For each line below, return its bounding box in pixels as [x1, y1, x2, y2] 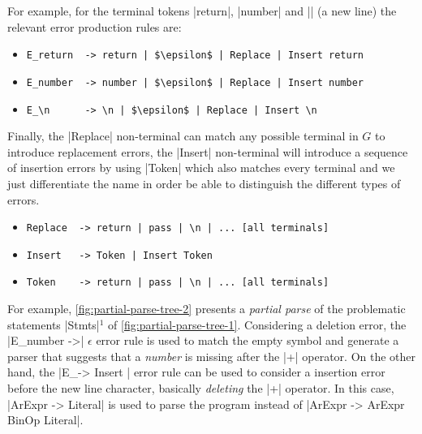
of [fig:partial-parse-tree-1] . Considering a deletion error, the [108, 316, 407, 333]
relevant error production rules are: [7, 18, 182, 35]
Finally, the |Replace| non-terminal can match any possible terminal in [7, 127, 359, 144]
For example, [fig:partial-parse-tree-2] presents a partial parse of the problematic [7, 300, 406, 317]
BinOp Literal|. [7, 411, 84, 428]
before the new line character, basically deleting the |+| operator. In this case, [7, 380, 394, 397]
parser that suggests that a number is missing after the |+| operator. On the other [7, 347, 416, 364]
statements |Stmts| [7, 316, 100, 333]
